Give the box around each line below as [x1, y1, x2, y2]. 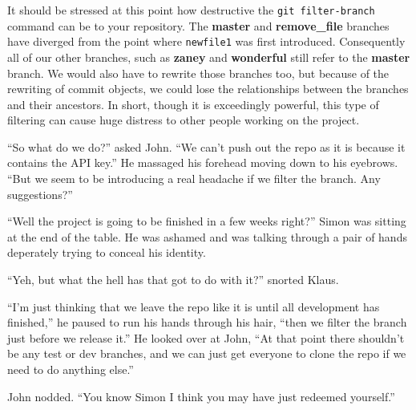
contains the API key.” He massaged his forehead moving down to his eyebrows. [7, 154, 398, 171]
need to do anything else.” [7, 361, 134, 377]
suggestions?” [7, 185, 73, 202]
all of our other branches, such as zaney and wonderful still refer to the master [7, 48, 410, 65]
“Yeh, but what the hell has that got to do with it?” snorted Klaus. [7, 271, 339, 288]
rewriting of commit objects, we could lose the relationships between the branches [7, 80, 409, 97]
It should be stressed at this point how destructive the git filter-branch [7, 2, 375, 18]
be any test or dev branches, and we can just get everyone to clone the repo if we [7, 345, 406, 362]
